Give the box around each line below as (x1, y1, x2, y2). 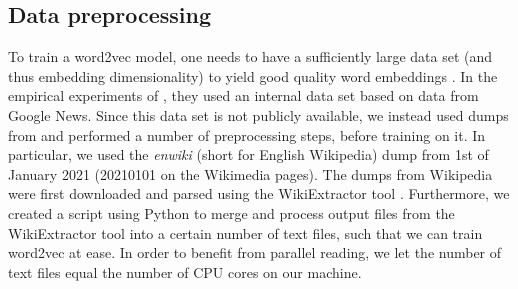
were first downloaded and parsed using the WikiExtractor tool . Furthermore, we (8, 183, 510, 204)
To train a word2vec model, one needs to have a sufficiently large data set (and (8, 46, 493, 67)
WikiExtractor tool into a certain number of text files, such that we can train (8, 222, 483, 243)
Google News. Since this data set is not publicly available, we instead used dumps (8, 104, 509, 125)
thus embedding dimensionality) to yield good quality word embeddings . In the (8, 65, 498, 86)
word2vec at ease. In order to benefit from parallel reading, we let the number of (8, 242, 502, 263)
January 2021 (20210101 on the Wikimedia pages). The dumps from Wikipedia (8, 163, 493, 184)
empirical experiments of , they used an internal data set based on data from (8, 85, 479, 106)
